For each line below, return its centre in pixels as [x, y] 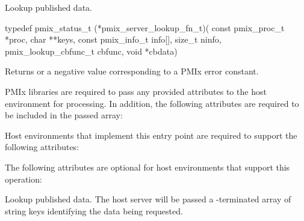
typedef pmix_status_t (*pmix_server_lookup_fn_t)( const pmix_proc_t [145, 27]
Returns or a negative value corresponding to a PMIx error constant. [132, 71]
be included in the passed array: [64, 115]
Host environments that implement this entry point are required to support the [151, 135]
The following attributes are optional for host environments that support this [147, 167]
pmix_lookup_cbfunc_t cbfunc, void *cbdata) [91, 51]
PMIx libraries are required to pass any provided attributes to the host [136, 91]
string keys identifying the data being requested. [94, 210]
